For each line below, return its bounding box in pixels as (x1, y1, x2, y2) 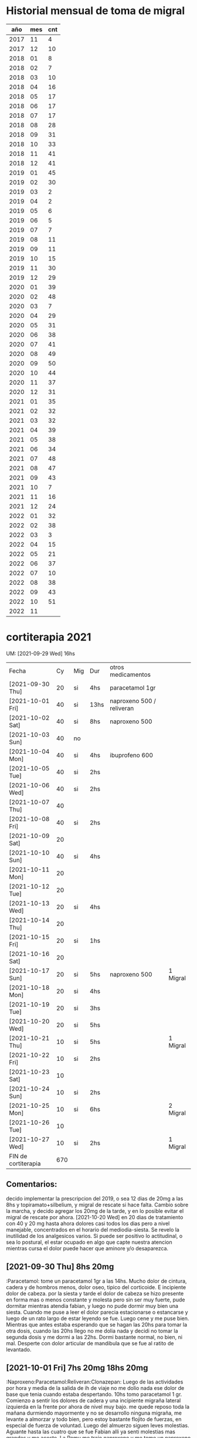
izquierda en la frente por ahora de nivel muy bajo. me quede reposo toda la (6, 1403, 189, 1410)
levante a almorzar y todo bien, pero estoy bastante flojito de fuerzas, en (6, 1416, 182, 1423)
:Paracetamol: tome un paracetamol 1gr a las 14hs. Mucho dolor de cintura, (6, 1277, 187, 1284)
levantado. (6, 1346, 32, 1353)
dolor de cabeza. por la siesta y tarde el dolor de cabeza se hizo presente (6, 1290, 184, 1297)
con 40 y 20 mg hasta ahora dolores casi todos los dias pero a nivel (6, 1220, 170, 1227)
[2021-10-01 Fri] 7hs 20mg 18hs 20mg (6, 1362, 148, 1373)
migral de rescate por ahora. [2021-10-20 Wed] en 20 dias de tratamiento (6, 1213, 184, 1220)
